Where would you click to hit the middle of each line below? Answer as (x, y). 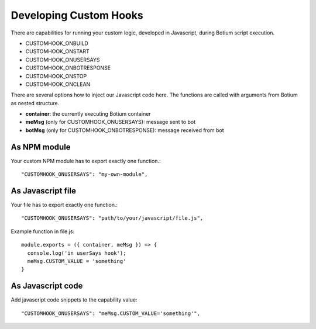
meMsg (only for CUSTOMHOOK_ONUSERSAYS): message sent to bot (111, 122)
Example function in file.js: (43, 231)
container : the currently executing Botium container (88, 114)
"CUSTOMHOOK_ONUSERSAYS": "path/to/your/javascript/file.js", (112, 218)
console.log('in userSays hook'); (77, 253)
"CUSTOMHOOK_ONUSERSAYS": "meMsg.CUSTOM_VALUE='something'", (111, 313)
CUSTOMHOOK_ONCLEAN (58, 84)
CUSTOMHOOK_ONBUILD (57, 43)
